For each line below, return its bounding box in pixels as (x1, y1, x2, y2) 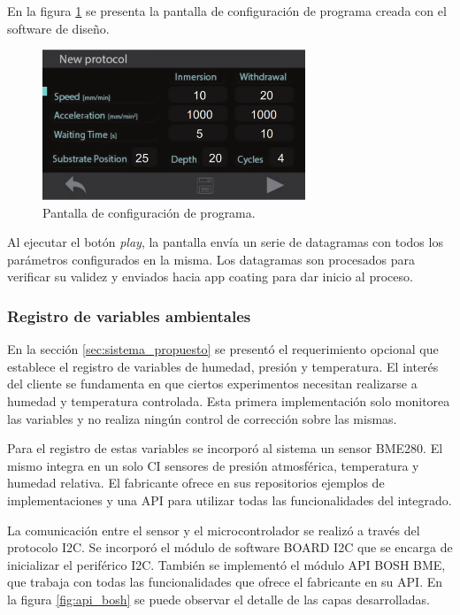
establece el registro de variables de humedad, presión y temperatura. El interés (7, 357, 439, 375)
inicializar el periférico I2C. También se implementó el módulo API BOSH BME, (7, 555, 446, 573)
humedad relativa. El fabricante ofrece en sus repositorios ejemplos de (7, 473, 385, 492)
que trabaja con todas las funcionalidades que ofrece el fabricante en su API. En (7, 573, 442, 591)
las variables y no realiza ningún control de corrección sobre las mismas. (7, 409, 397, 427)
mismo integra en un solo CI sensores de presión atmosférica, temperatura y (7, 456, 419, 474)
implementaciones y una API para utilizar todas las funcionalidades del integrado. (7, 491, 452, 510)
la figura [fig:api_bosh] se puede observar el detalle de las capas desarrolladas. (7, 589, 430, 608)
